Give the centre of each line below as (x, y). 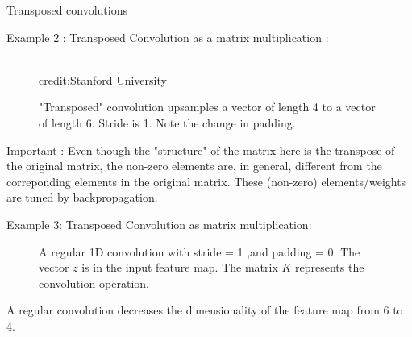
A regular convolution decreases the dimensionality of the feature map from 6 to (205, 310)
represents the (330, 267)
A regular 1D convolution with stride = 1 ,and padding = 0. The (200, 251)
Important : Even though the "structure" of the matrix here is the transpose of (201, 150)
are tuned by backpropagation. (82, 197)
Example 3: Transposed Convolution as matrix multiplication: (159, 224)
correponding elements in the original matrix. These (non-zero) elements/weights (206, 181)
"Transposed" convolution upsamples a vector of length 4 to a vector (207, 107)
